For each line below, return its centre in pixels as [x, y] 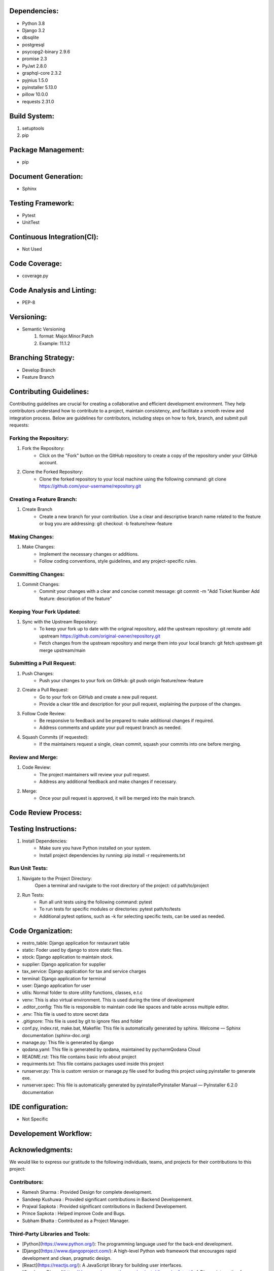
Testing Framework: [42, 203]
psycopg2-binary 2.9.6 [46, 52]
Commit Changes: [41, 584]
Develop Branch [39, 370]
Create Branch [37, 509]
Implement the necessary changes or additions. [89, 554]
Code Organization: [41, 931]
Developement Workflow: [51, 1133]
